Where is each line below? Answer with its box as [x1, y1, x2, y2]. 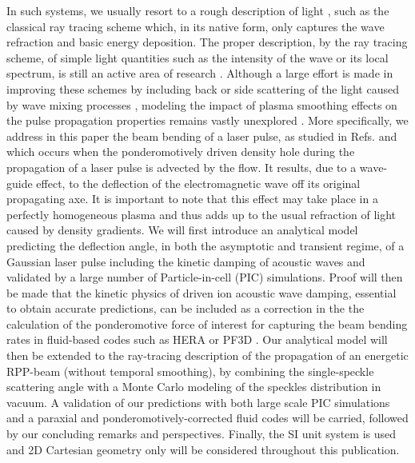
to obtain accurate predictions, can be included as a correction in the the [6, 300, 365, 317]
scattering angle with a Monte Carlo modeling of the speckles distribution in [6, 378, 381, 395]
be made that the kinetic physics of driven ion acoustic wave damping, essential [6, 284, 397, 301]
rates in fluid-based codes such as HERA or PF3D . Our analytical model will [6, 331, 388, 348]
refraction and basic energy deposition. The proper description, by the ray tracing [6, 34, 408, 50]
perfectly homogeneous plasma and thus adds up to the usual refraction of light [6, 206, 397, 222]
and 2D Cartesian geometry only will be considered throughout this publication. [6, 441, 400, 457]
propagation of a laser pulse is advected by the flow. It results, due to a [6, 158, 357, 175]
